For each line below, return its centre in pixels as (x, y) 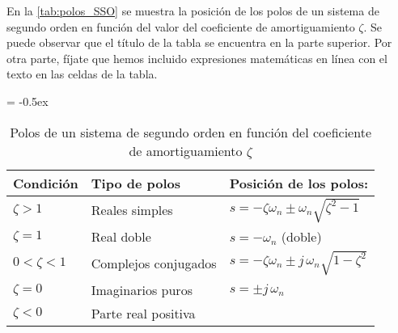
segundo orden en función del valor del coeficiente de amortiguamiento (181, 26)
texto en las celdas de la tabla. (82, 74)
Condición (46, 183)
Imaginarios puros (142, 289)
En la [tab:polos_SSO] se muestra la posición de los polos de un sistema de (193, 11)
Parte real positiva (143, 313)
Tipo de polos (136, 183)
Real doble (121, 237)
